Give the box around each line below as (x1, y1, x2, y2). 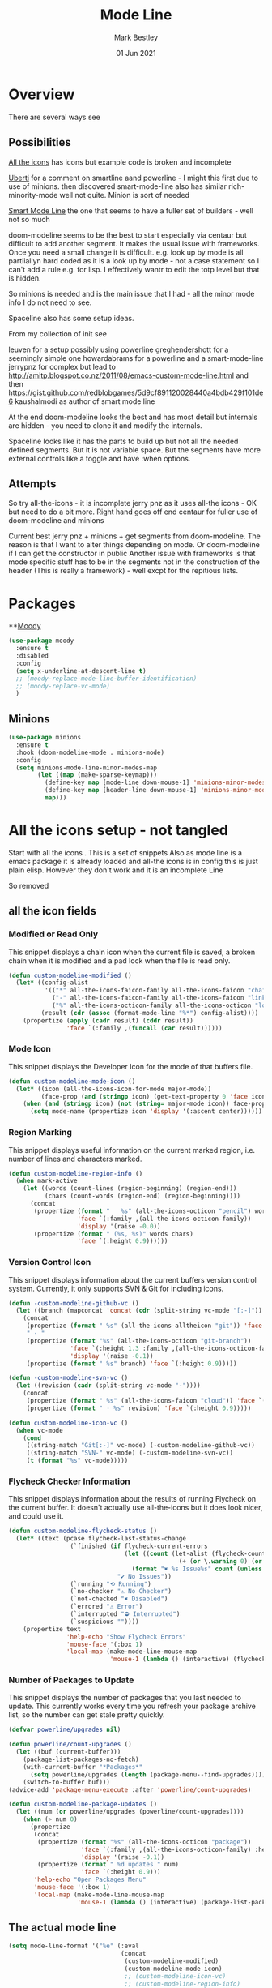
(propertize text (23, 1625, 82, 1633)
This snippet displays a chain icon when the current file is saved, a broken (8, 947, 256, 957)
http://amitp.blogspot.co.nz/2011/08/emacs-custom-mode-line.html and (8, 371, 249, 380)
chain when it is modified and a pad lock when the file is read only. (8, 955, 231, 966)
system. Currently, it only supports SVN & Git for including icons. (8, 1283, 224, 1293)
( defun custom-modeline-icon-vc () (8, 1419, 129, 1427)
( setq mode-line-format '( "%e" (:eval (8, 1942, 139, 1951)
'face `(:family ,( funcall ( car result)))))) (66, 1024, 223, 1032)
